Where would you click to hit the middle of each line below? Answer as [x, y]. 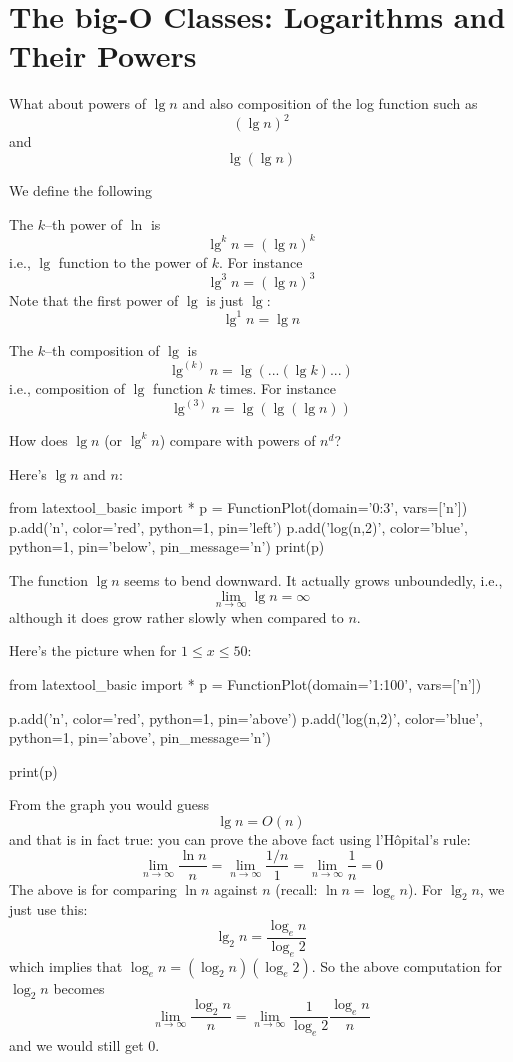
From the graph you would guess [109, 804]
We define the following [81, 190]
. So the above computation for [406, 965]
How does [38, 439]
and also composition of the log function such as [330, 103]
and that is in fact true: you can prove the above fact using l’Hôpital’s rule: [240, 838]
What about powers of [78, 103]
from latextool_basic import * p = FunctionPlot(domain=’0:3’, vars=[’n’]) [238, 507]
